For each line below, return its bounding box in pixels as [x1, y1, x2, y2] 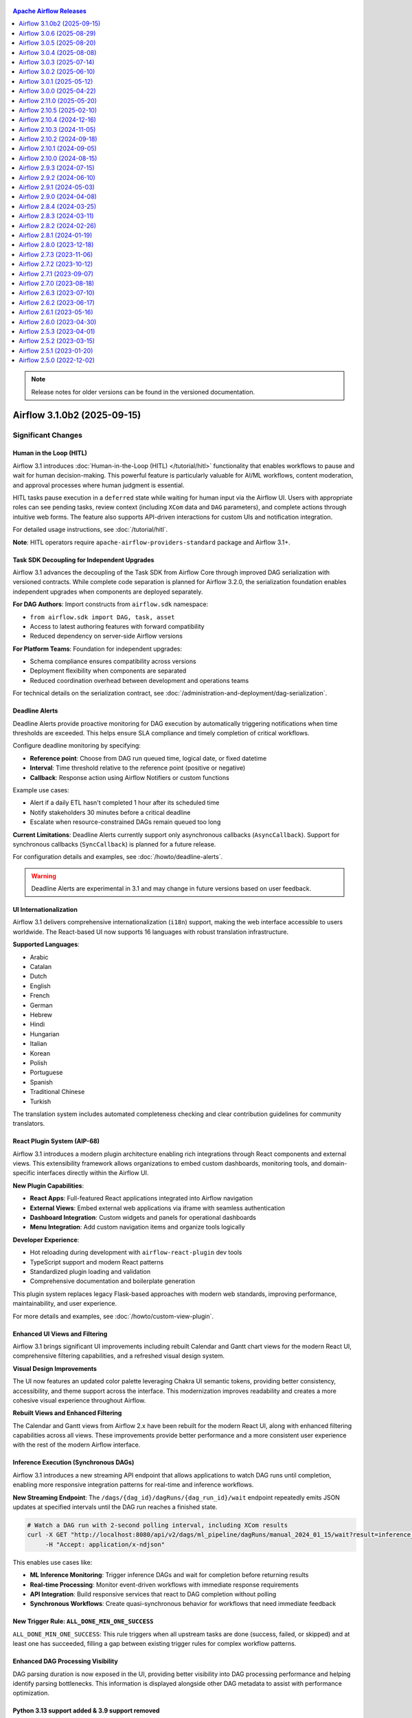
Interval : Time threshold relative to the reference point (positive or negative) [30, 763, 246, 772]
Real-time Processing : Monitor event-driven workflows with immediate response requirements [30, 1581, 299, 1589]
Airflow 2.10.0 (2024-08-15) [19, 154, 98, 162]
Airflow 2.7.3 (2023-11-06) [19, 250, 93, 258]
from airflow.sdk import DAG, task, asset [30, 613, 175, 621]
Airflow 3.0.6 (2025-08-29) [19, 29, 96, 37]
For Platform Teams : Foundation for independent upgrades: [12, 645, 182, 653]
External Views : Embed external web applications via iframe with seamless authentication [30, 1203, 285, 1212]
